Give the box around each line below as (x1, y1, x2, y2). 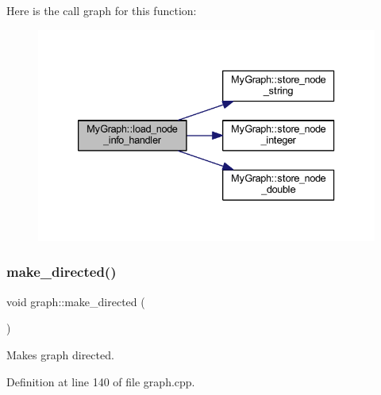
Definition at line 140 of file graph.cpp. (6, 373, 195, 389)
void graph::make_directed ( (6, 293, 145, 309)
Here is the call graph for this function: (6, 2, 197, 18)
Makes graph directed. (6, 346, 114, 362)
